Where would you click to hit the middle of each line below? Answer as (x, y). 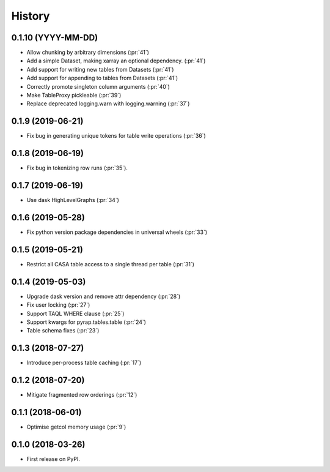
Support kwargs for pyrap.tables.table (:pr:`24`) (86, 322)
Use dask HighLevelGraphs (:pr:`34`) (73, 200)
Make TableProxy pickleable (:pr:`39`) (74, 96)
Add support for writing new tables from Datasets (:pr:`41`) (100, 69)
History (31, 16)
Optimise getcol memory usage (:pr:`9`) (76, 427)
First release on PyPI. (53, 459)
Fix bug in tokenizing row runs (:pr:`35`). (77, 168)
